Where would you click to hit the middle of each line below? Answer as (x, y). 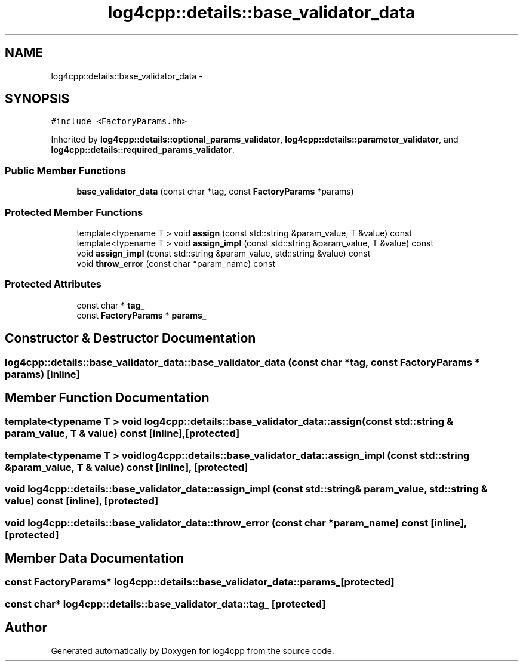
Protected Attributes (53, 284)
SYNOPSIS (37, 99)
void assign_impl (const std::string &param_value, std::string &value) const (224, 253)
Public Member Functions (65, 170)
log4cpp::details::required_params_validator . (143, 150)
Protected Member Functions (74, 212)
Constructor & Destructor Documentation (130, 338)
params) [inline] (42, 374)
